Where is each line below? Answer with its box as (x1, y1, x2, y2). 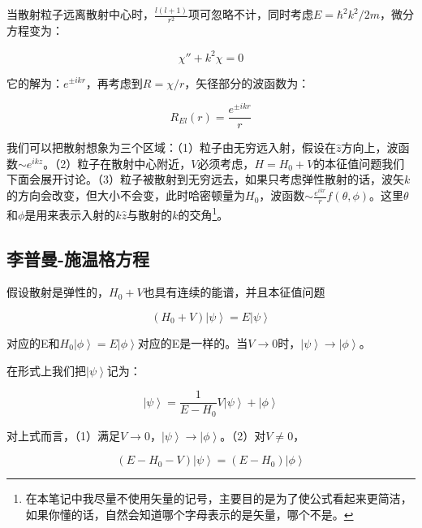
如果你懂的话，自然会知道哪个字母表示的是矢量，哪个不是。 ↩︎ (25, 505, 354, 522)
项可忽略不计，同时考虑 (187, 6, 313, 23)
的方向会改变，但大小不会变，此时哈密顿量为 (6, 187, 245, 204)
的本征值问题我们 (313, 154, 405, 171)
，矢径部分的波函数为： (184, 74, 310, 91)
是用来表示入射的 (24, 206, 116, 223)
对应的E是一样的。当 (137, 335, 248, 351)
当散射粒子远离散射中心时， (6, 6, 154, 23)
